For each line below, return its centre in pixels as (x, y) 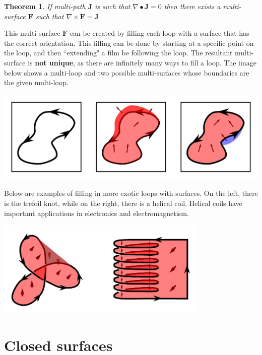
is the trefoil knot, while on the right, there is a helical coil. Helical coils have (123, 203)
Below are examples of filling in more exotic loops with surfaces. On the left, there (131, 193)
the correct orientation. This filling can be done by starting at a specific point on (129, 43)
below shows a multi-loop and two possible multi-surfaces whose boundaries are (127, 72)
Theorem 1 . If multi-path (45, 6)
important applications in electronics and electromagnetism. (96, 213)
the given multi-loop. (36, 82)
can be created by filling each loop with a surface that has (159, 33)
